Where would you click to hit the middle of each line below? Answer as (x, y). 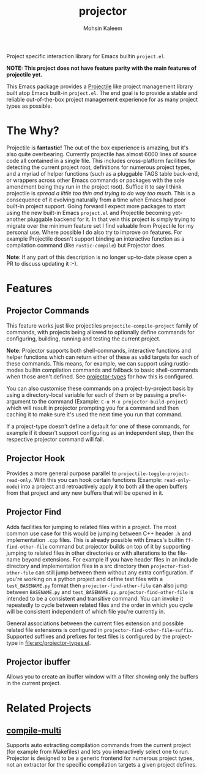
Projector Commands (48, 311)
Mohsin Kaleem (103, 28)
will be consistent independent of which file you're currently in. (86, 611)
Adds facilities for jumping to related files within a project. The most (91, 527)
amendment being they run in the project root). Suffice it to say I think (94, 186)
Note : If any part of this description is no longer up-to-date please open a (99, 257)
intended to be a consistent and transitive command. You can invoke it (95, 598)
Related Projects (49, 708)
